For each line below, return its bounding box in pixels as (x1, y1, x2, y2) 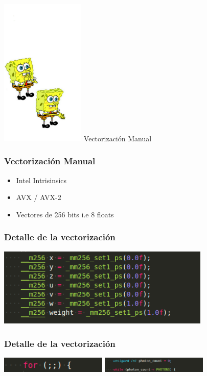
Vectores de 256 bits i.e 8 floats (16, 209, 114, 219)
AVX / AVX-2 (16, 192, 61, 203)
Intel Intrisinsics (16, 174, 67, 185)
